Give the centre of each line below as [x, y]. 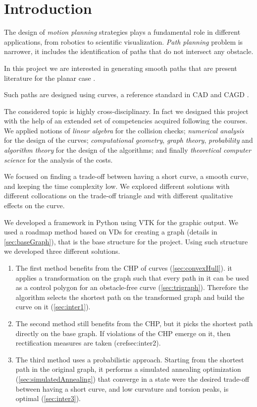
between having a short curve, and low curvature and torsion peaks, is [122, 388]
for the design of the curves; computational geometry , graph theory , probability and [128, 140]
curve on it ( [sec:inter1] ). [53, 307]
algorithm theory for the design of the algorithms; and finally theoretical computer [128, 150]
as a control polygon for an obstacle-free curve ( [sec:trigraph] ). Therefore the [132, 287]
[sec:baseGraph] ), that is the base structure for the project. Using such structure [126, 241]
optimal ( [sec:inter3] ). [48, 398]
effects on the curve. [34, 205]
